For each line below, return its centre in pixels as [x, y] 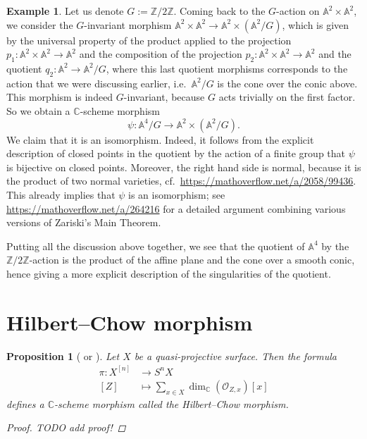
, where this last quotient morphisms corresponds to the [227, 68]
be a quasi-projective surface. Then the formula [235, 355]
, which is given [316, 24]
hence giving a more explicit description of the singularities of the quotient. [169, 273]
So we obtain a [38, 110]
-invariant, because [164, 97]
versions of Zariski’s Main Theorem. [84, 222]
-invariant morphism [128, 24]
